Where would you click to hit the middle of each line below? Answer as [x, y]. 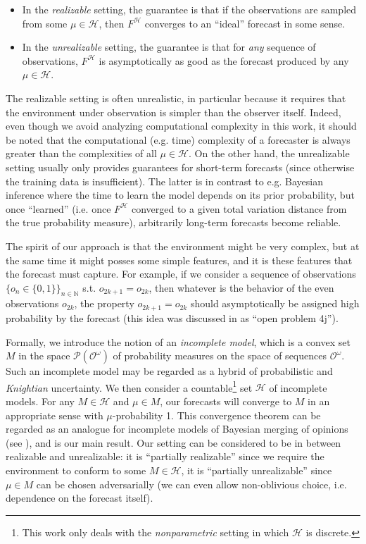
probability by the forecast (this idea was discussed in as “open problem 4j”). [172, 317]
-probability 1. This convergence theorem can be [216, 415]
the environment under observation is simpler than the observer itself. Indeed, [173, 112]
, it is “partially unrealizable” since [257, 470]
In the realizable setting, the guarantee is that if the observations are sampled [189, 9]
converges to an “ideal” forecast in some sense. [245, 23]
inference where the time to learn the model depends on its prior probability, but [180, 195]
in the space [44, 356]
